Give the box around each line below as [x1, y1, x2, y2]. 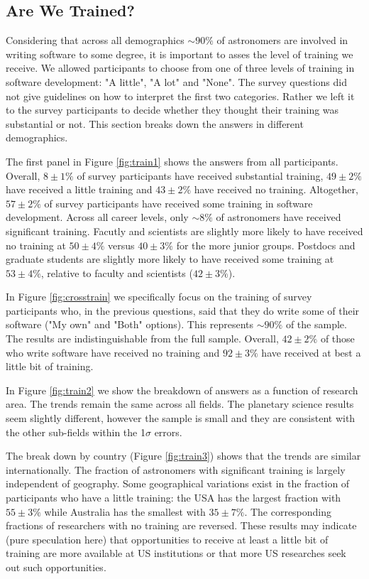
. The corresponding [244, 504, 332, 519]
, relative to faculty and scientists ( [40, 265, 193, 280]
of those [320, 331, 355, 346]
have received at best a [261, 345, 361, 359]
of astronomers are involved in [216, 33, 348, 48]
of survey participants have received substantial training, [77, 168, 324, 183]
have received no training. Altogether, [194, 182, 358, 197]
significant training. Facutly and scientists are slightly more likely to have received [6, 223, 363, 238]
